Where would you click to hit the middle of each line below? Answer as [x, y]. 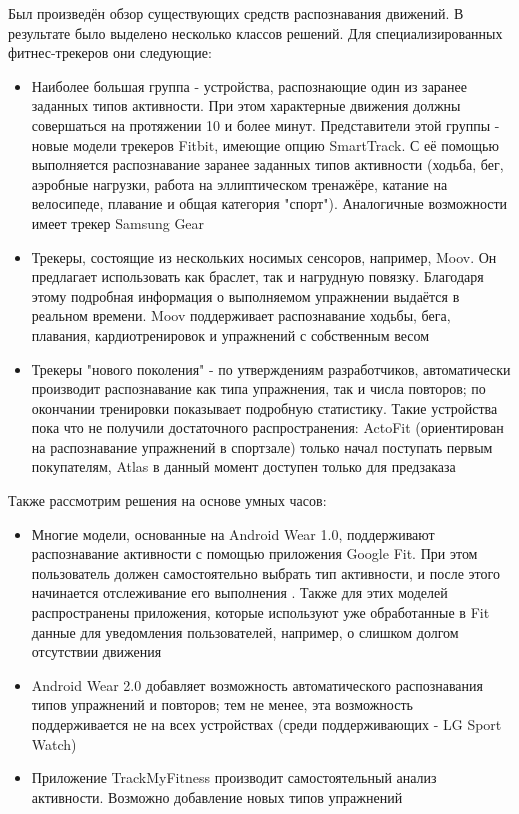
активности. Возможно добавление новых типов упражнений [217, 796]
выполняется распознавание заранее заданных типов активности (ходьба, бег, [267, 164]
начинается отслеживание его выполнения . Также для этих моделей [239, 592]
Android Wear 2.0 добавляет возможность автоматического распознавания [257, 684]
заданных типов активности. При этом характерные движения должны [246, 105]
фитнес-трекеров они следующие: [110, 52]
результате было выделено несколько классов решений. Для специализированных [255, 32]
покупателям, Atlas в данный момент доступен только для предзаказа [243, 466]
